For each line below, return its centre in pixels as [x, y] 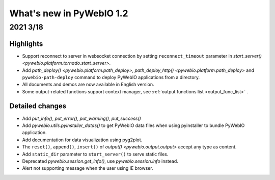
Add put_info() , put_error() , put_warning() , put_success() [81, 118]
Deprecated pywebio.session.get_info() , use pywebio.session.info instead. [100, 161]
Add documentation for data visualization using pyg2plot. [82, 140]
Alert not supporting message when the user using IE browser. [88, 168]
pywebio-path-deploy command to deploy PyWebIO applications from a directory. [111, 77]
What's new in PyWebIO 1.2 [69, 13]
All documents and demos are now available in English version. [88, 85]
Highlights [26, 44]
